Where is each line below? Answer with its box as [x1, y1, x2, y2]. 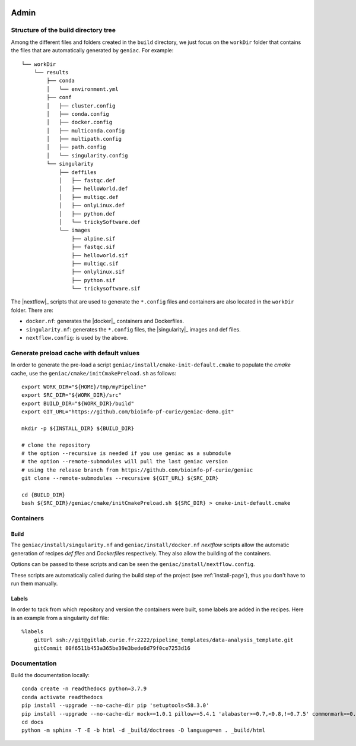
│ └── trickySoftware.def [59, 219, 141, 225]
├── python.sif [71, 277, 116, 283]
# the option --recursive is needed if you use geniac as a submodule [21, 450, 231, 457]
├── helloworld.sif [71, 252, 128, 258]
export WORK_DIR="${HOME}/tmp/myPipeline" [21, 383, 147, 390]
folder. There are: [11, 306, 53, 314]
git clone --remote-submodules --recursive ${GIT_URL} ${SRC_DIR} [21, 475, 219, 482]
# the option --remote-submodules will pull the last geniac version [21, 458, 228, 465]
